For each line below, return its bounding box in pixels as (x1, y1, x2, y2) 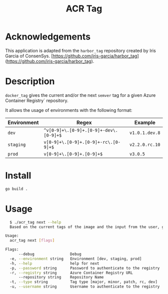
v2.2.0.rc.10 (129, 142, 160, 147)
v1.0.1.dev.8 (129, 130, 160, 135)
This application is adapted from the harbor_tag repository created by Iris (5, 47, 156, 53)
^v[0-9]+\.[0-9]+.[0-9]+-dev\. (43, 127, 118, 133)
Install (5, 170, 31, 181)
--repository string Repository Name (18, 275, 104, 280)
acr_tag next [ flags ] (9, 238, 55, 243)
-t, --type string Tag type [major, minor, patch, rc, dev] (9, 280, 157, 285)
